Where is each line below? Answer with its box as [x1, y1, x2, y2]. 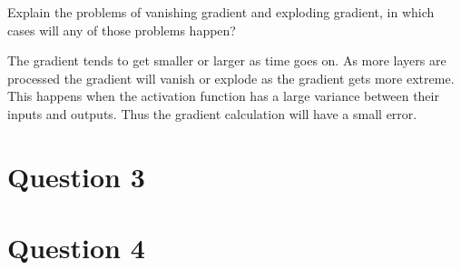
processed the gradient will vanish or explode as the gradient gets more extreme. [7, 68, 455, 87]
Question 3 [7, 157, 145, 195]
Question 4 [7, 229, 145, 266]
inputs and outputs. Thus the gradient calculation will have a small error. [7, 104, 417, 123]
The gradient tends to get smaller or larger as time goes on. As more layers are [7, 51, 446, 70]
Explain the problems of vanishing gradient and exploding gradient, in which [7, 3, 435, 21]
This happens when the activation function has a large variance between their [7, 86, 439, 105]
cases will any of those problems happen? [7, 20, 236, 39]
